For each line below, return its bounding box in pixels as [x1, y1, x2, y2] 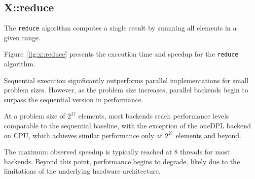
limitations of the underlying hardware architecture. [4, 166, 161, 176]
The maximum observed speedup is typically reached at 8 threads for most [4, 147, 230, 157]
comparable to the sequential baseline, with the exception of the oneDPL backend [4, 120, 251, 131]
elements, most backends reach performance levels [78, 111, 229, 121]
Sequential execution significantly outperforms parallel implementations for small [4, 75, 249, 85]
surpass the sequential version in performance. [4, 94, 144, 104]
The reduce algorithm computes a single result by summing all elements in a [4, 23, 237, 33]
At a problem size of [4, 111, 66, 121]
